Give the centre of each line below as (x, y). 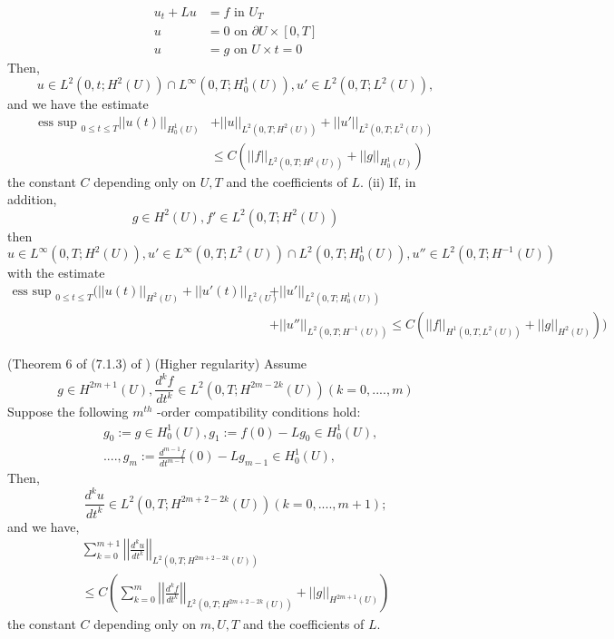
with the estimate (56, 273)
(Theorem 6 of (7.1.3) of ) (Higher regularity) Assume (157, 363)
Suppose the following (68, 412)
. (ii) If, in (388, 181)
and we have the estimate (78, 104)
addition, (32, 199)
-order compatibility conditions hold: (259, 412)
